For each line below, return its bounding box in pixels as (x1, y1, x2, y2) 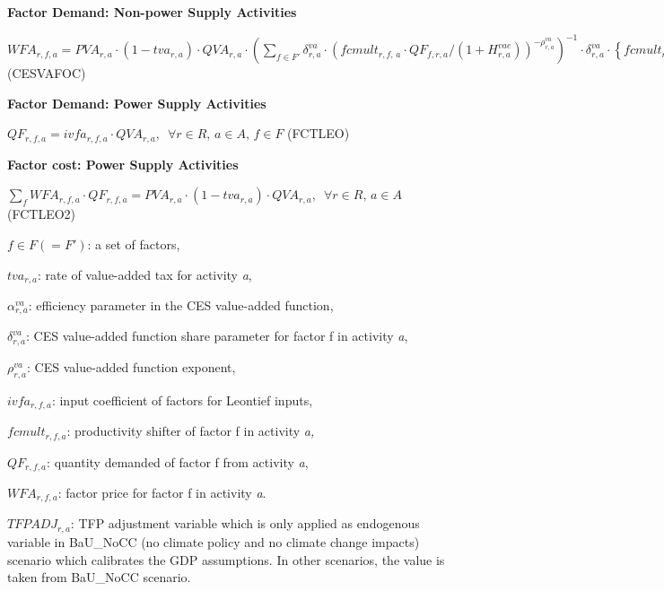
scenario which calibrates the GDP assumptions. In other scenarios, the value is (7, 550, 445, 569)
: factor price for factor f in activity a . (57, 483, 266, 502)
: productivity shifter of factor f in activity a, (66, 422, 315, 440)
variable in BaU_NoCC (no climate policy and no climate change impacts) (7, 532, 420, 551)
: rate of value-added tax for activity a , (38, 265, 252, 283)
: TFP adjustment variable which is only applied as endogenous (70, 514, 420, 533)
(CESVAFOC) (7, 64, 86, 83)
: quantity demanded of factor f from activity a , (47, 452, 309, 471)
